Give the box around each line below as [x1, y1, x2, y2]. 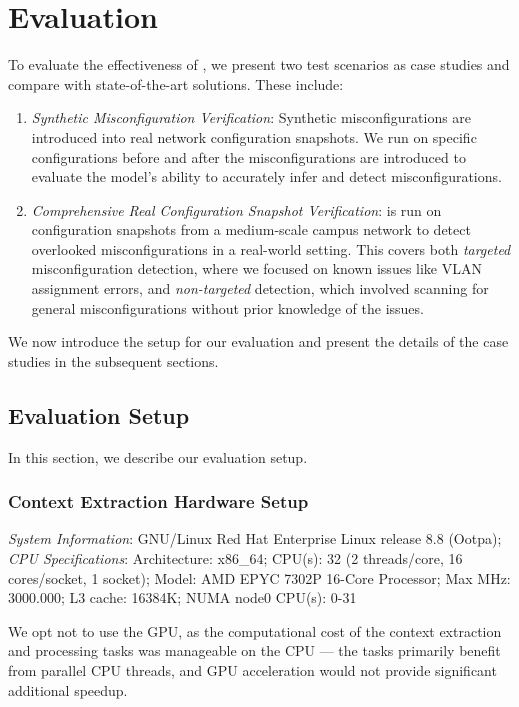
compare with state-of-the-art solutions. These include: [8, 73, 344, 94]
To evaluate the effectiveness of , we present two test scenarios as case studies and [8, 54, 510, 75]
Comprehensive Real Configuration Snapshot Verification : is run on [31, 199, 442, 220]
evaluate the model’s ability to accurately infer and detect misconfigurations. [31, 166, 502, 187]
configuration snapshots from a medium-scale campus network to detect [31, 219, 471, 240]
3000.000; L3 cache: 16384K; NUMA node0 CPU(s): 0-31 [8, 587, 357, 608]
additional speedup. [8, 679, 128, 700]
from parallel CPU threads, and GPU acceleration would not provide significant [8, 660, 497, 681]
